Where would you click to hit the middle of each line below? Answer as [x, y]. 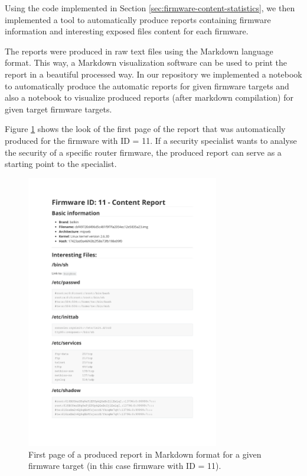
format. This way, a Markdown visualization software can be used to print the [146, 62]
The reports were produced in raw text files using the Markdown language [139, 51]
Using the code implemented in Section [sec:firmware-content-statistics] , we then [150, 8]
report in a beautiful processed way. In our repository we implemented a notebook [153, 74]
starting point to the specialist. [61, 164]
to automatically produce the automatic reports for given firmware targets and [147, 86]
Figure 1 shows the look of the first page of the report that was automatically [145, 129]
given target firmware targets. [58, 109]
